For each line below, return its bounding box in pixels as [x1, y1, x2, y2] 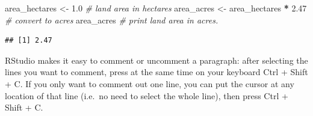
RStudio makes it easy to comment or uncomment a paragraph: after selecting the [5, 53, 308, 66]
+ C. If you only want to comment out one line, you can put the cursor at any [5, 77, 294, 90]
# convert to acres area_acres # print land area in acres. [5, 13, 218, 26]
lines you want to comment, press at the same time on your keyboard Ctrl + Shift [5, 66, 308, 78]
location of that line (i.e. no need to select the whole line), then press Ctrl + [5, 89, 288, 102]
